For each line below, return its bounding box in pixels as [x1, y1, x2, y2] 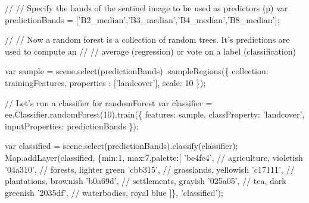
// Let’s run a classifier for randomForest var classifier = [5, 96, 213, 109]
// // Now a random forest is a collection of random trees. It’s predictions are [5, 33, 290, 46]
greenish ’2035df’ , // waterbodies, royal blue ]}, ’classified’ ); [5, 186, 223, 198]
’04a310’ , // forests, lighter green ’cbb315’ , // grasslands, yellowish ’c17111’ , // [5, 163, 295, 175]
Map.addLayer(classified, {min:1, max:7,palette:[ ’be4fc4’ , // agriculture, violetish [5, 151, 303, 163]
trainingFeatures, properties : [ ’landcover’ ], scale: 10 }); [5, 76, 206, 88]
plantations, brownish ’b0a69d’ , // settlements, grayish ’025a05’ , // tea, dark [5, 175, 286, 187]
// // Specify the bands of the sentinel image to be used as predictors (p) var [5, 2, 288, 14]
